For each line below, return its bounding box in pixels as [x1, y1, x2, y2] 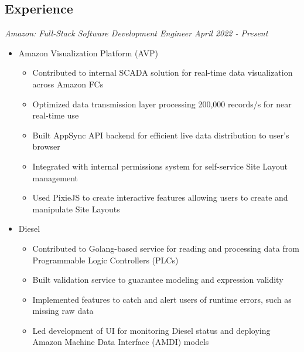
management [32, 171, 78, 184]
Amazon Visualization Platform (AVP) [18, 46, 158, 59]
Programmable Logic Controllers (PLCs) [32, 253, 179, 266]
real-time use [32, 109, 79, 121]
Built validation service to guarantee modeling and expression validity [32, 273, 283, 286]
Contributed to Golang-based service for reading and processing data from [32, 242, 299, 254]
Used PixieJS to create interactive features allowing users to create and [32, 191, 288, 204]
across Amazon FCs [32, 77, 104, 90]
